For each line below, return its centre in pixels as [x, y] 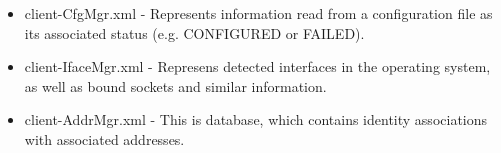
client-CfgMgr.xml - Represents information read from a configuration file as [258, 13]
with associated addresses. [104, 138]
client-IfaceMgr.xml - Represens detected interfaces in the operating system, [257, 66]
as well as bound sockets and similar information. [175, 85]
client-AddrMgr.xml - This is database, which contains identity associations [256, 119]
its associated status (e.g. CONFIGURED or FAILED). [194, 32]
